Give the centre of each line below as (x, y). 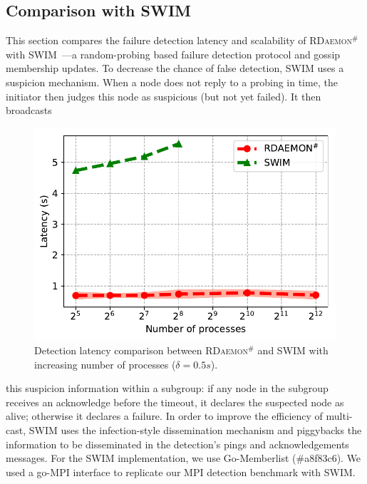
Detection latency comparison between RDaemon (141, 350)
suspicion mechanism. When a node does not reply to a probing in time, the (172, 82)
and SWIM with (293, 350)
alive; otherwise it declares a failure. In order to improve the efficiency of (164, 416)
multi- (339, 416)
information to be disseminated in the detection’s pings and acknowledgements (177, 444)
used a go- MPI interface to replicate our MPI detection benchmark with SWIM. (181, 472)
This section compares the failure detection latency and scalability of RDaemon (179, 40)
